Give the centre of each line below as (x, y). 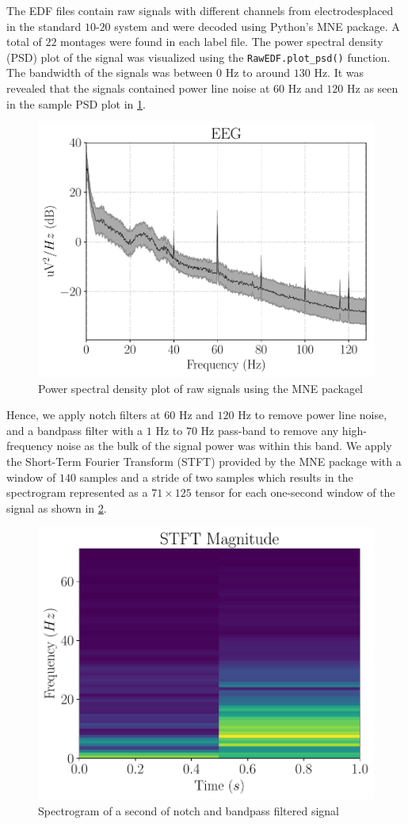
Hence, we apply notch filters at (84, 415)
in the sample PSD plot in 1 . (76, 103)
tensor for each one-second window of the (295, 492)
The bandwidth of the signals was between (110, 72)
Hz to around (258, 72)
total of (24, 42)
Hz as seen (373, 88)
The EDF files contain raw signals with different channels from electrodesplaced (200, 10)
